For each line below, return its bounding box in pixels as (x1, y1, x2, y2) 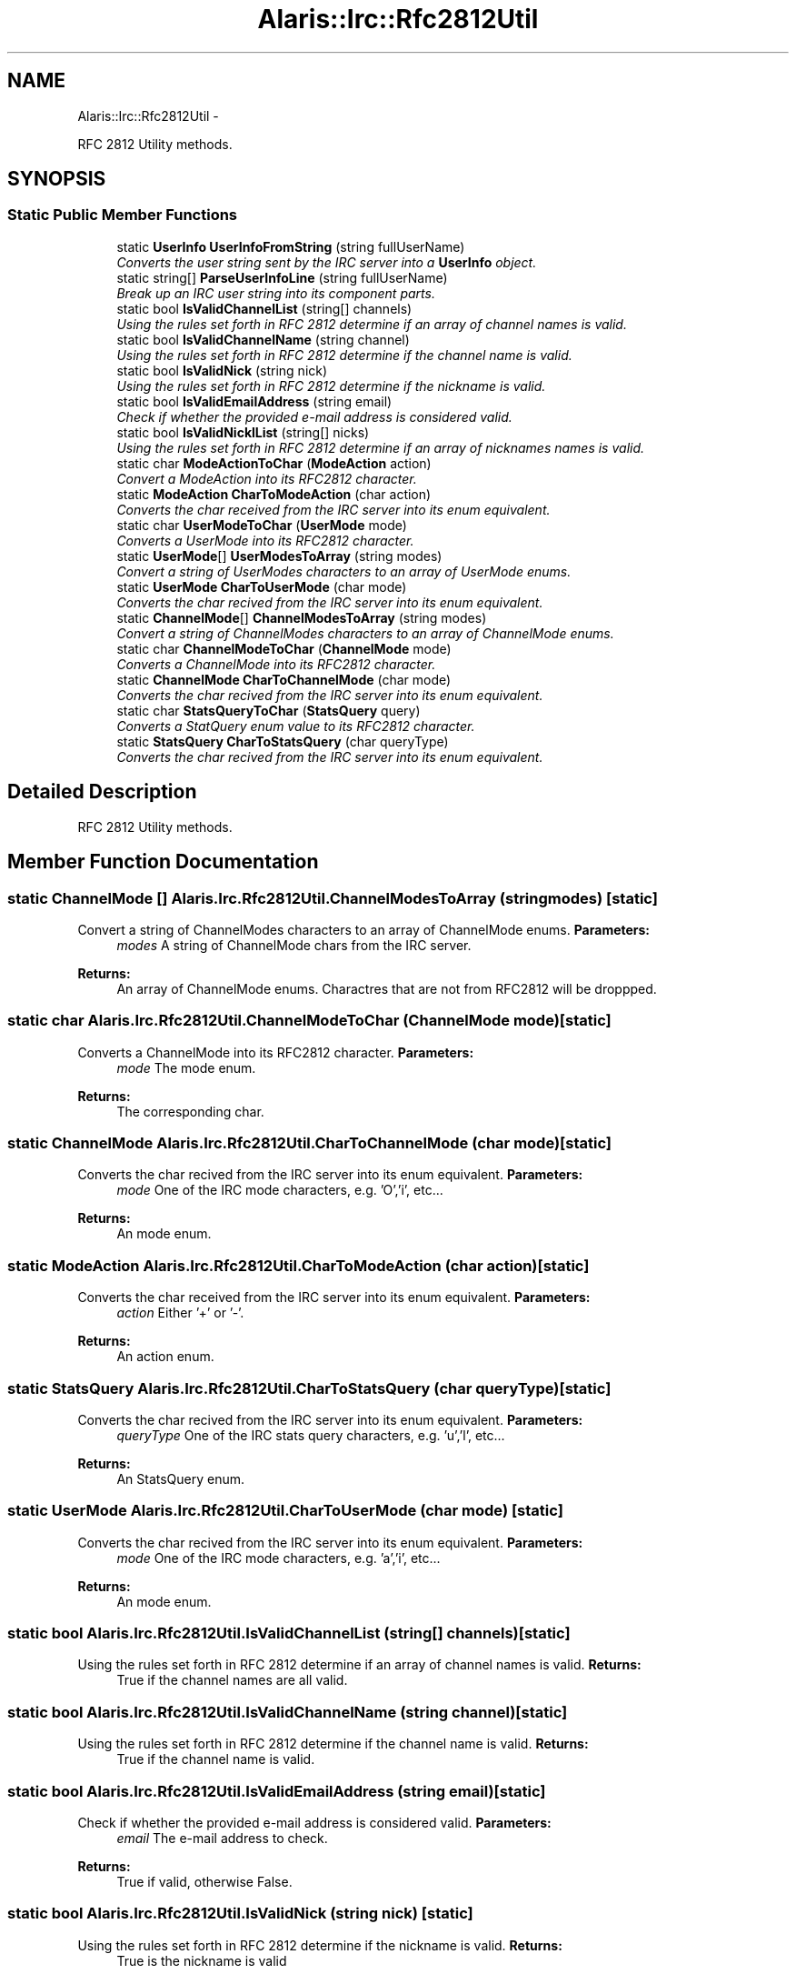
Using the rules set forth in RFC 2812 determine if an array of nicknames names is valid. (116, 439, 645, 456)
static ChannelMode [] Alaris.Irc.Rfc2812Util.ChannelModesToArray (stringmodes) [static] (7, 888, 658, 907)
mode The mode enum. (116, 1059, 256, 1076)
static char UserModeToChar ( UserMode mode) (116, 516, 407, 533)
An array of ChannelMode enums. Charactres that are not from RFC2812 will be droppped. (116, 980, 657, 997)
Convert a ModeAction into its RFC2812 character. (116, 470, 417, 486)
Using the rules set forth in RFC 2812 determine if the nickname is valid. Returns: (77, 1937, 562, 1953)
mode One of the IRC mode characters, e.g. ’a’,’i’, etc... (116, 1549, 441, 1566)
